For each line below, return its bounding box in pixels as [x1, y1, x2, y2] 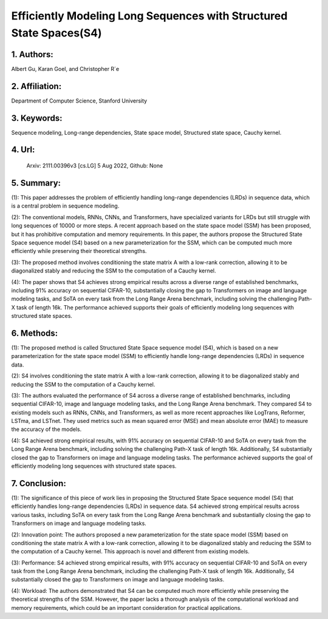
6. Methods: [11, 328, 58, 338]
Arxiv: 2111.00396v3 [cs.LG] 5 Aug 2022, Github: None [26, 162, 163, 169]
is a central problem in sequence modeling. [11, 202, 120, 209]
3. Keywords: [11, 113, 63, 123]
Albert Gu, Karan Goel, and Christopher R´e [11, 65, 120, 72]
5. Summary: [11, 178, 61, 188]
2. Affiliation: [11, 81, 62, 91]
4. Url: [11, 144, 35, 155]
